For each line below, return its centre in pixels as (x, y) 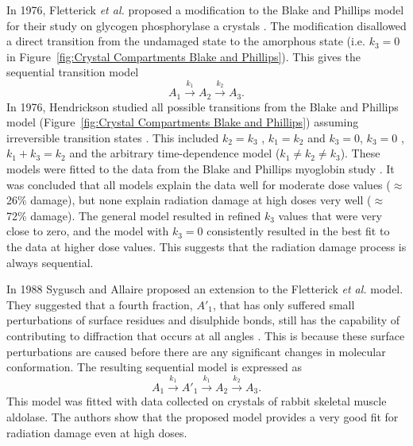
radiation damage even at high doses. (97, 432)
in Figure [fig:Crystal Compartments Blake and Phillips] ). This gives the (184, 56)
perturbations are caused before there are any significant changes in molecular (196, 351)
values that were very (330, 215)
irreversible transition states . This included (113, 137)
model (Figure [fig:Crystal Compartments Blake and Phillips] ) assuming (183, 122)
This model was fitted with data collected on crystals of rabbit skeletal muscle (197, 401)
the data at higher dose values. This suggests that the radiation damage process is (206, 246)
